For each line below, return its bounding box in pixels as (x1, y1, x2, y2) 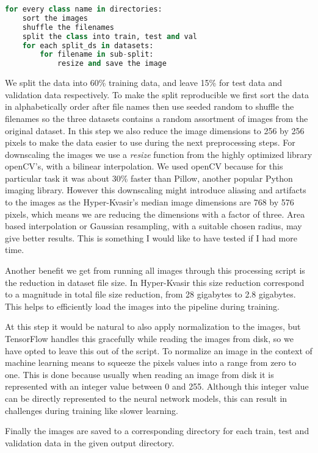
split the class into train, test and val (22, 32, 198, 41)
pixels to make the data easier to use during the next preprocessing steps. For (5, 136, 295, 149)
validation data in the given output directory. (5, 436, 175, 449)
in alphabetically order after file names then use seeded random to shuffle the (5, 100, 294, 113)
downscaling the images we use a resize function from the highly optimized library (5, 148, 313, 160)
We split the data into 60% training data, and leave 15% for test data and (5, 76, 283, 89)
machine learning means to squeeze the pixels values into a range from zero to (5, 356, 297, 369)
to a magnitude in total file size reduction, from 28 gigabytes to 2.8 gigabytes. (5, 288, 296, 301)
